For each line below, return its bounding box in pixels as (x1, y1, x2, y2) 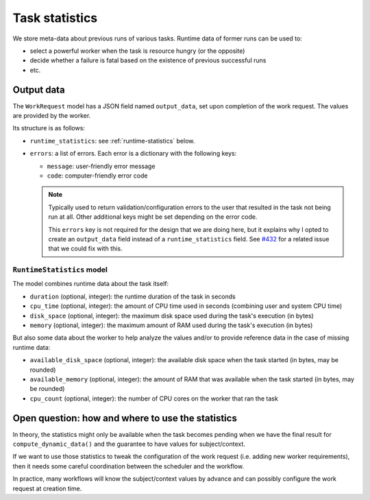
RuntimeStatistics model (12, 265, 108, 274)
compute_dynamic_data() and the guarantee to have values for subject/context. (12, 440, 246, 449)
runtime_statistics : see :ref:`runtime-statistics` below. (29, 136, 195, 145)
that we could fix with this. (48, 244, 123, 253)
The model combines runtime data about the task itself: (12, 280, 169, 288)
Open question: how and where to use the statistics (12, 412, 238, 424)
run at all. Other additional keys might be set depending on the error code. (48, 213, 258, 221)
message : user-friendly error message (47, 162, 156, 170)
